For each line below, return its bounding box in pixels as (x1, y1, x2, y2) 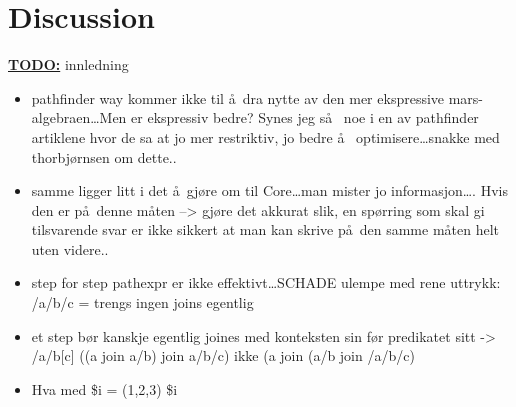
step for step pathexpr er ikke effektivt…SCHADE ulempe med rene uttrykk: (31, 272, 501, 293)
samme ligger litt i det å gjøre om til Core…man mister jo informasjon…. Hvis (31, 180, 508, 201)
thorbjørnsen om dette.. (31, 146, 177, 167)
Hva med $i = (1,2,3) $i (31, 378, 178, 399)
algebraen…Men (31, 107, 127, 128)
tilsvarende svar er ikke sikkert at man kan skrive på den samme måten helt (31, 219, 499, 240)
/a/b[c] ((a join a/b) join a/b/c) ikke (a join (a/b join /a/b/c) (31, 345, 415, 366)
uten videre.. (31, 238, 109, 259)
